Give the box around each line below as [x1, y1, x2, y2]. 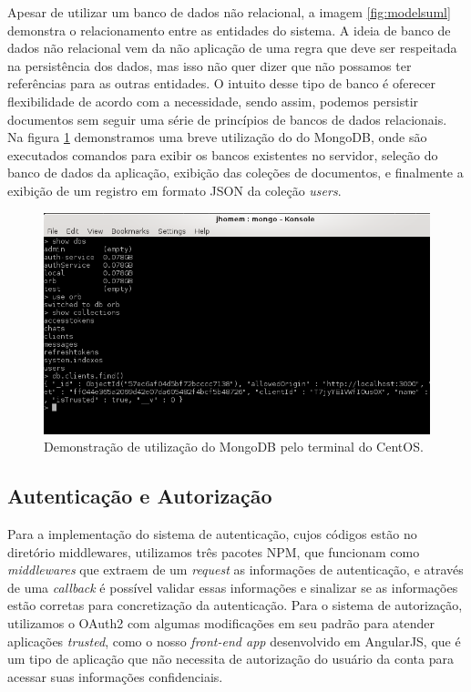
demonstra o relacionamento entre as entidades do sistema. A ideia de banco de [7, 20, 451, 39]
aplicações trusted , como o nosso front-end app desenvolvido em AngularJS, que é [7, 631, 461, 650]
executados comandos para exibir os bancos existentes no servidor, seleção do [7, 145, 438, 164]
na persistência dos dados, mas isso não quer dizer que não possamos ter [7, 56, 412, 75]
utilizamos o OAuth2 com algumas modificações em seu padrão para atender [7, 613, 435, 632]
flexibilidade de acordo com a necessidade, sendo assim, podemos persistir [7, 91, 419, 110]
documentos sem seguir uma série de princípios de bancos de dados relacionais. [7, 109, 447, 128]
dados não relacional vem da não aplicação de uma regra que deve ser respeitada [7, 38, 457, 57]
